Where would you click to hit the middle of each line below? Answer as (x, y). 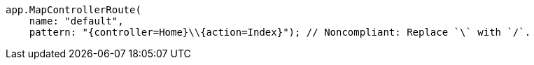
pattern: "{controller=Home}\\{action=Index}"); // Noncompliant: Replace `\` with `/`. (280, 32)
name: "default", (76, 21)
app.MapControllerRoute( (73, 10)
